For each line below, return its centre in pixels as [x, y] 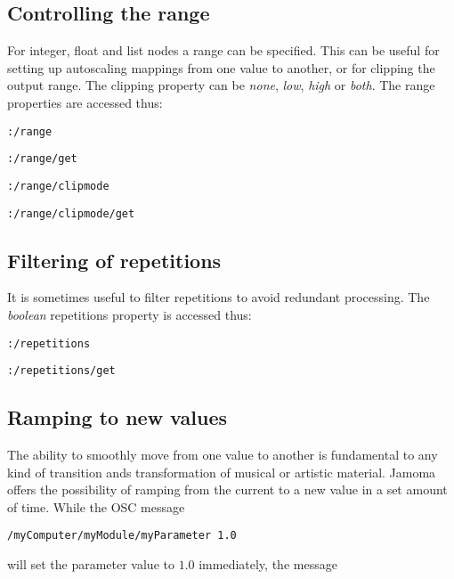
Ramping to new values [117, 417]
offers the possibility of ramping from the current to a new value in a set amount [227, 489]
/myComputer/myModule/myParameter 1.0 [122, 536]
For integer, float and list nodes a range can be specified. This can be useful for [223, 50]
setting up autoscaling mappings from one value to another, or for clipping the [221, 67]
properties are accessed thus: [85, 102]
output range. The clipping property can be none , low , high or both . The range [221, 85]
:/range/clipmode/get [71, 213]
